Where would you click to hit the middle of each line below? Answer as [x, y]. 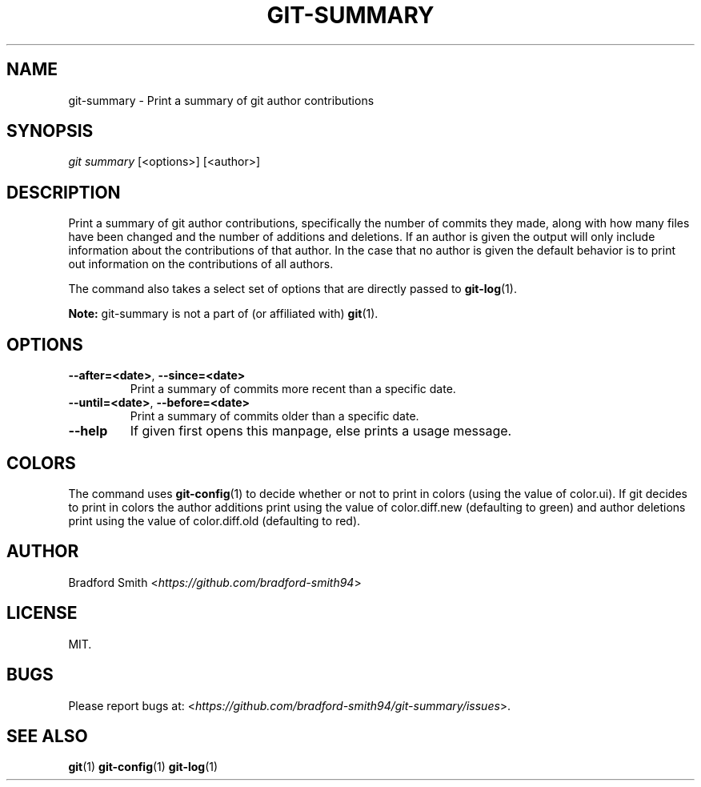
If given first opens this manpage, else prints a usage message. [321, 431]
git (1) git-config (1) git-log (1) [143, 767]
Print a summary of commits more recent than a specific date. [293, 389]
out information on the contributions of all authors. [201, 264]
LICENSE [42, 613]
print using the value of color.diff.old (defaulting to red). [214, 520]
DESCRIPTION [64, 192]
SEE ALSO [47, 736]
